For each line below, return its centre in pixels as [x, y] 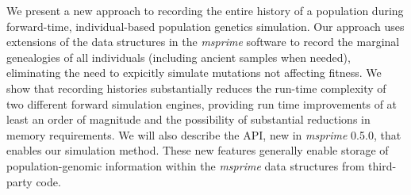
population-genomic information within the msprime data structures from [186, 165]
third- [382, 165]
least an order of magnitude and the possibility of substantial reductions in [188, 119]
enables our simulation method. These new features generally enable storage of [198, 150]
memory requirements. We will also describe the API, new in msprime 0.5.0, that [204, 134]
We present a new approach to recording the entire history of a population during [205, 10]
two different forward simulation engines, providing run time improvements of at [202, 103]
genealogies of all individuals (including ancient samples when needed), [179, 57]
